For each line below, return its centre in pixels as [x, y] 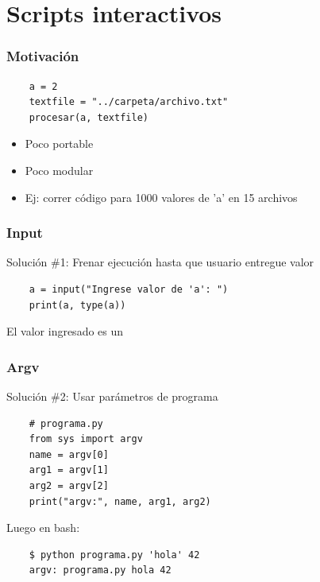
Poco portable [59, 144]
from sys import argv [86, 439]
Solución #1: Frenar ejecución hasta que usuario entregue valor [160, 262]
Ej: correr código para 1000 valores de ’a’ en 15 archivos [161, 197]
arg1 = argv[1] [69, 470]
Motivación [43, 56]
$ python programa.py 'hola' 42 [114, 555]
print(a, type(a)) [77, 305]
